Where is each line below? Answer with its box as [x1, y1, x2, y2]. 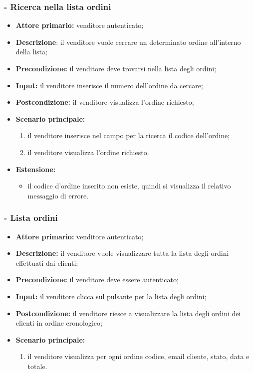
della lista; [15, 46, 47, 57]
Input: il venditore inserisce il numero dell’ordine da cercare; [15, 80, 203, 90]
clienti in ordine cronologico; [15, 318, 102, 328]
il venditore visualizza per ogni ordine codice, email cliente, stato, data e [27, 351, 250, 362]
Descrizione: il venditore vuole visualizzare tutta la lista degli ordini [15, 248, 229, 258]
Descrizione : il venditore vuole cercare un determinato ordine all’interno [15, 36, 241, 47]
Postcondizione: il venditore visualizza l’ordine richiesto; [15, 97, 194, 107]
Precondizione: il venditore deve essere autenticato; [15, 274, 179, 285]
